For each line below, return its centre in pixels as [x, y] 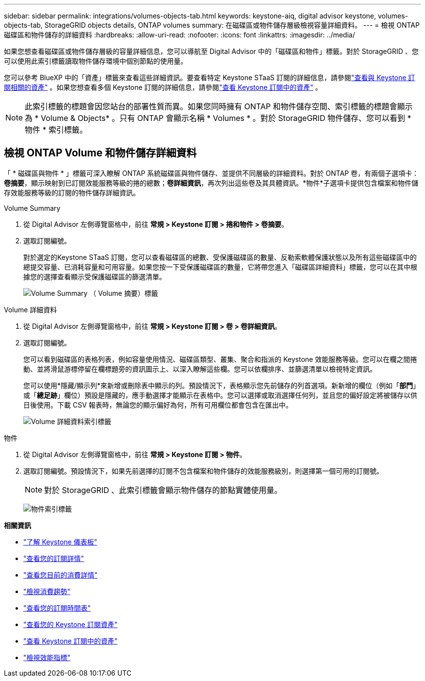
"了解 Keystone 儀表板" [60, 542]
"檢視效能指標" [47, 657]
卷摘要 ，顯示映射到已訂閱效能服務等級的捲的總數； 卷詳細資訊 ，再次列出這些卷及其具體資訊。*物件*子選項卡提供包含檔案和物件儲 [211, 183]
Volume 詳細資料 [31, 309]
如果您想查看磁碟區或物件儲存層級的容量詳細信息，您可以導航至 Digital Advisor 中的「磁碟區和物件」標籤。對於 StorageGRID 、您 [211, 51]
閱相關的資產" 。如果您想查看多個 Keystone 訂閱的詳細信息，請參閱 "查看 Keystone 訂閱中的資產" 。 [163, 87]
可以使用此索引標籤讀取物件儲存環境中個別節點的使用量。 [96, 61]
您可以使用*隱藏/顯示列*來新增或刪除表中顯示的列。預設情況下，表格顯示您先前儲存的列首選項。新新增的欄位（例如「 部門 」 [222, 385]
